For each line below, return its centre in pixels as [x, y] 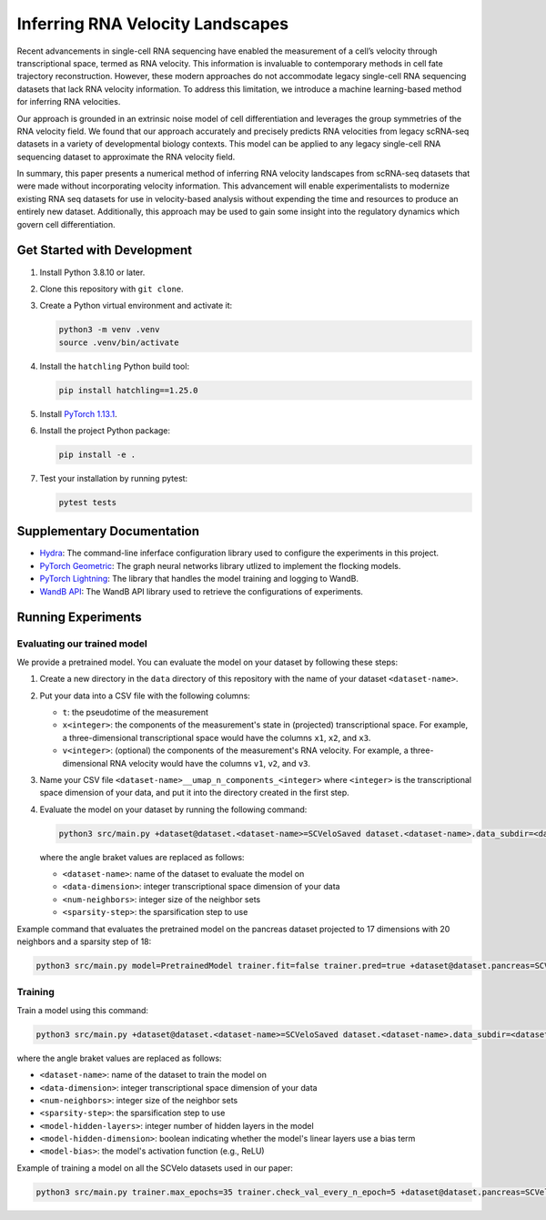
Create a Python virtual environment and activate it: [136, 306]
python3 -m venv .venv [109, 330]
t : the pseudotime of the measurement [136, 712]
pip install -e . [97, 455]
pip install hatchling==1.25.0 [129, 390]
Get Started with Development [105, 250]
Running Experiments [80, 618]
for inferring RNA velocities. [69, 102]
